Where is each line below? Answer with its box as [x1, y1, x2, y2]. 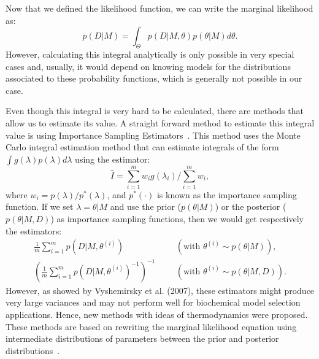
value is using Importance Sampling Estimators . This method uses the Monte [6, 128, 301, 141]
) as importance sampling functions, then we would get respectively [50, 212, 304, 225]
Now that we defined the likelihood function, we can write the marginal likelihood [6, 2, 313, 14]
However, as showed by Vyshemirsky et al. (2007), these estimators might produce [6, 284, 315, 296]
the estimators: [6, 224, 62, 237]
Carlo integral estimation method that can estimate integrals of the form [6, 141, 279, 153]
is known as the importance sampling [156, 188, 297, 201]
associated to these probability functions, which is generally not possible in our [6, 72, 302, 85]
